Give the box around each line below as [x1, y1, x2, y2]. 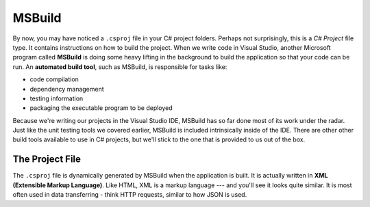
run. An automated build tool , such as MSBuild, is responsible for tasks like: [12, 62, 227, 71]
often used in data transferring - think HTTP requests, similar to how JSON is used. [12, 191, 247, 199]
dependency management [29, 85, 104, 93]
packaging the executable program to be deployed [29, 104, 173, 112]
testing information [29, 94, 84, 102]
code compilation [29, 75, 79, 83]
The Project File [12, 154, 82, 165]
